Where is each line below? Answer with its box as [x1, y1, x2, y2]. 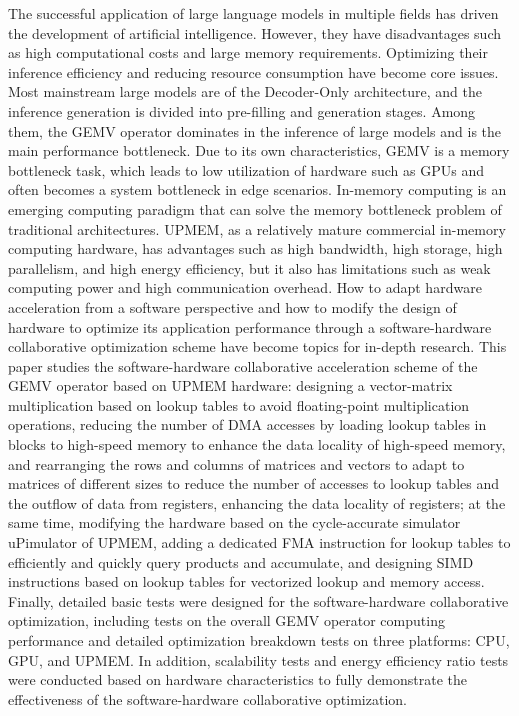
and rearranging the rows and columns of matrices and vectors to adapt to [8, 453, 465, 474]
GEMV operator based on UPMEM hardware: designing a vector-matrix [8, 375, 453, 396]
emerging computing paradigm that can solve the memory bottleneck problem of [8, 198, 502, 219]
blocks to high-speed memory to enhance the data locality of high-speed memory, [8, 434, 506, 455]
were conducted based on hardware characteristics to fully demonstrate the [8, 669, 468, 690]
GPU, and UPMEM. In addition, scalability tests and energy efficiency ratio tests [8, 649, 509, 670]
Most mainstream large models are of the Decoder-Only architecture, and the [8, 81, 482, 102]
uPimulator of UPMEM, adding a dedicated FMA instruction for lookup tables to [8, 532, 511, 553]
